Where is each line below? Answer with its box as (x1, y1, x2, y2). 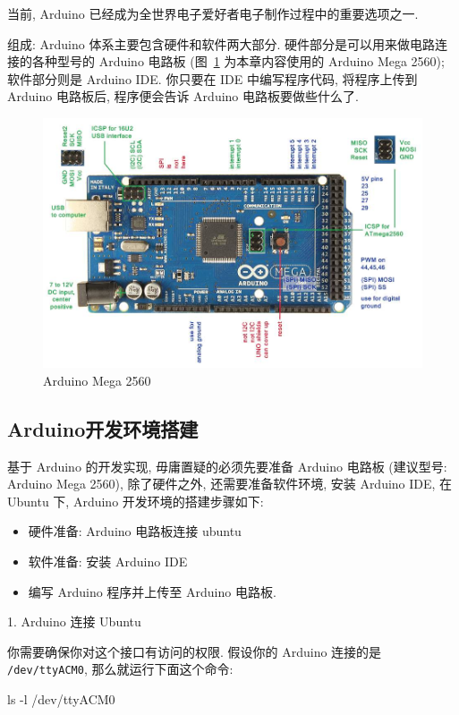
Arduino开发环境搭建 (7, 414, 199, 442)
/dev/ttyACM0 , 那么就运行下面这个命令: (7, 660, 234, 678)
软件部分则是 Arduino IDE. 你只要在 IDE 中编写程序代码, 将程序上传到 (7, 69, 418, 88)
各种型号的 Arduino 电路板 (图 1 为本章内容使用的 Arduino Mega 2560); (31, 52, 445, 71)
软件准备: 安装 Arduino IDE (28, 552, 188, 570)
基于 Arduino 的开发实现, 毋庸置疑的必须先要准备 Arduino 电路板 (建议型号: (7, 456, 447, 475)
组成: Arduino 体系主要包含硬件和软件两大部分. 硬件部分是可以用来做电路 (7, 34, 435, 53)
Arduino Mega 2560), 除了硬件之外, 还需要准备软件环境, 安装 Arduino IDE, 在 (7, 474, 453, 493)
